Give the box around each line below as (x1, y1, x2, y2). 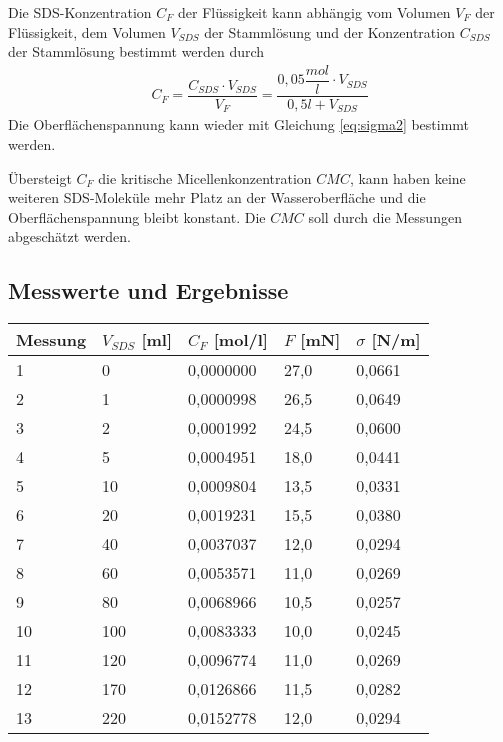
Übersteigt (8, 167, 72, 188)
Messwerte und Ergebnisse (8, 275, 289, 306)
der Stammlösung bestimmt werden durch (8, 41, 265, 62)
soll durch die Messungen (308, 206, 462, 227)
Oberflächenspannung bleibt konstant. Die (8, 206, 266, 227)
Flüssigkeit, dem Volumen (8, 21, 166, 42)
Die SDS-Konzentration (8, 2, 152, 22)
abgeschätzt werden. (8, 226, 131, 247)
